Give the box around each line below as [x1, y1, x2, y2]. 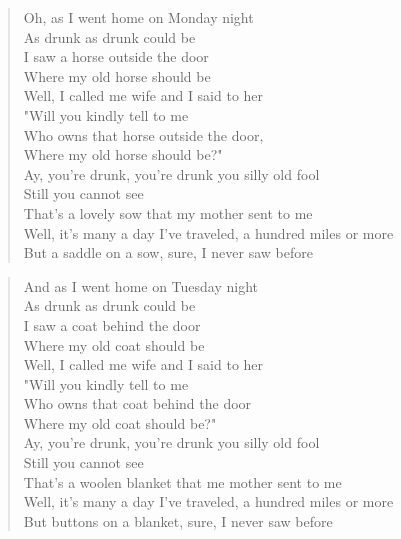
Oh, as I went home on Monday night [23, 7, 254, 27]
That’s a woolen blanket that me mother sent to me [23, 471, 342, 492]
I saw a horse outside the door [23, 46, 209, 67]
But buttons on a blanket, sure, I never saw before [23, 510, 333, 531]
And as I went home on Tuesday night [23, 275, 259, 296]
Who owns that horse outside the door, [23, 124, 264, 145]
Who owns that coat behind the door [23, 393, 252, 414]
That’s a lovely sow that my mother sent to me [23, 202, 313, 223]
